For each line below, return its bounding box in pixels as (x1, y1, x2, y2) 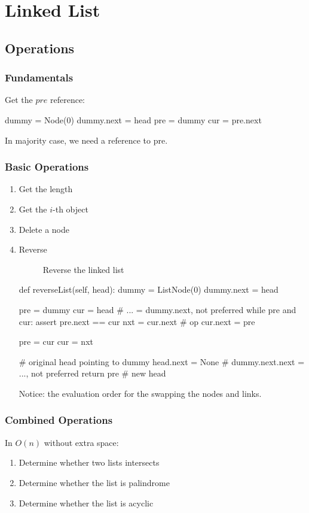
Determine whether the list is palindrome (19, 476, 170, 488)
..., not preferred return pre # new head (19, 367, 166, 380)
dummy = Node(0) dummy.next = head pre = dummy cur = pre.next (5, 113, 262, 126)
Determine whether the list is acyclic (19, 496, 154, 509)
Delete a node (19, 223, 69, 235)
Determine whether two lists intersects (19, 456, 160, 469)
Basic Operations (5, 159, 89, 174)
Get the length (19, 183, 73, 195)
